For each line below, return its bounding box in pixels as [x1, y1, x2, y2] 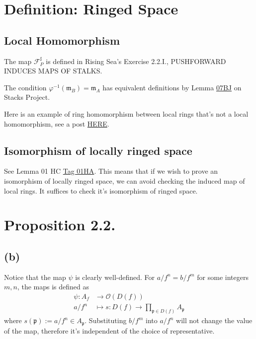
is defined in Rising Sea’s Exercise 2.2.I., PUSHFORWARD [46, 56, 226, 66]
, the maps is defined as [17, 281, 89, 292]
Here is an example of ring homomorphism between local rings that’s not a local [4, 108, 249, 119]
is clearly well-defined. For [75, 271, 155, 282]
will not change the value [176, 315, 253, 326]
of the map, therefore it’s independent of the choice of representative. [4, 325, 215, 336]
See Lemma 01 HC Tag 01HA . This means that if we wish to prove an [4, 166, 218, 176]
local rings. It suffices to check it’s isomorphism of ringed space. [4, 185, 198, 196]
